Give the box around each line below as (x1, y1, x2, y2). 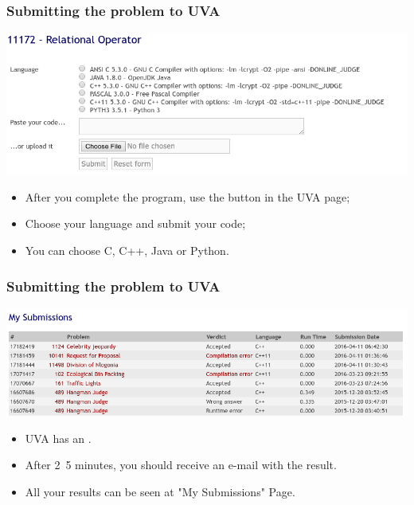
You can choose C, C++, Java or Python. (25, 241, 229, 258)
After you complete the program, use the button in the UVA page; (25, 188, 350, 205)
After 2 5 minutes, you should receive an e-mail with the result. (25, 456, 337, 473)
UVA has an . (25, 429, 92, 446)
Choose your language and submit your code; (25, 215, 246, 232)
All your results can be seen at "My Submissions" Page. (25, 483, 295, 500)
